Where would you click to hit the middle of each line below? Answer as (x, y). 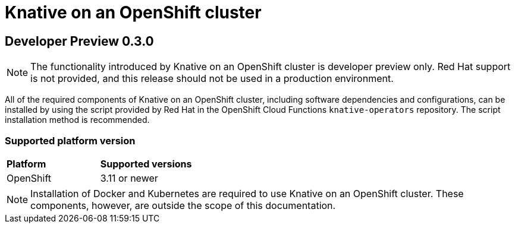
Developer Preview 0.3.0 (79, 41)
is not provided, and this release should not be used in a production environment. (212, 79)
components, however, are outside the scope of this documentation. (183, 205)
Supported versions (146, 164)
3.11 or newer (129, 178)
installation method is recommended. (77, 120)
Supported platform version (70, 140)
